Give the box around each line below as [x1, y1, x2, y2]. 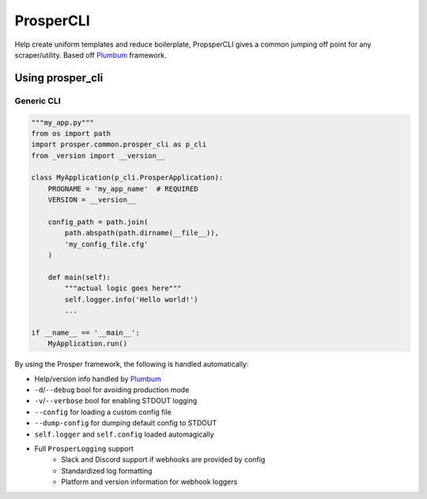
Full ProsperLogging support [34, 444, 134, 454]
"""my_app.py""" [31, 118, 95, 127]
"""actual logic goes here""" [64, 284, 182, 293]
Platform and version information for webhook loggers [61, 477, 238, 486]
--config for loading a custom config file [34, 407, 172, 417]
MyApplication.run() [47, 339, 128, 348]
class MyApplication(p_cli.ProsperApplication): [31, 173, 224, 182]
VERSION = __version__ [47, 195, 136, 205]
